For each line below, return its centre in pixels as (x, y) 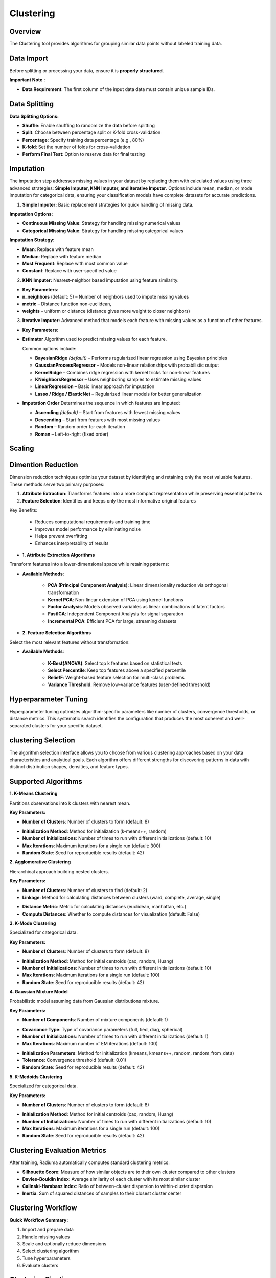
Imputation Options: (31, 214)
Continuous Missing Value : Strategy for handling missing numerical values (101, 223)
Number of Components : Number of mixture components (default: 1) (95, 1020)
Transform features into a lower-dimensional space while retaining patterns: (89, 564)
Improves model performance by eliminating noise (88, 529)
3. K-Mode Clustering (33, 923)
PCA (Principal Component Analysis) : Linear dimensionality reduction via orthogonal (138, 585)
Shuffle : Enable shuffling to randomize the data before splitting (89, 126)
